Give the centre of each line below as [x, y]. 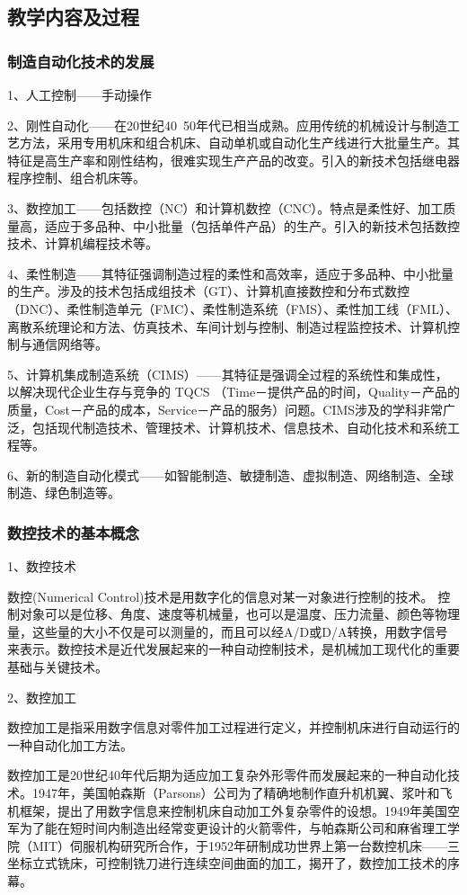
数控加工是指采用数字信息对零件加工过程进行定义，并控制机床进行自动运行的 [233, 727]
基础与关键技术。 [57, 667]
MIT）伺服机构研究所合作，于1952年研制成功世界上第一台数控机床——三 [246, 845]
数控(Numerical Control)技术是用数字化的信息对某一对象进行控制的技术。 [220, 596]
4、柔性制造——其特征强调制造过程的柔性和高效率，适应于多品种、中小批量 [230, 273]
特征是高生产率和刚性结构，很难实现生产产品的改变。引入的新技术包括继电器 [233, 160]
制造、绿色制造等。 [64, 492]
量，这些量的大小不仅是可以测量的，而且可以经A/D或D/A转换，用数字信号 [228, 631]
